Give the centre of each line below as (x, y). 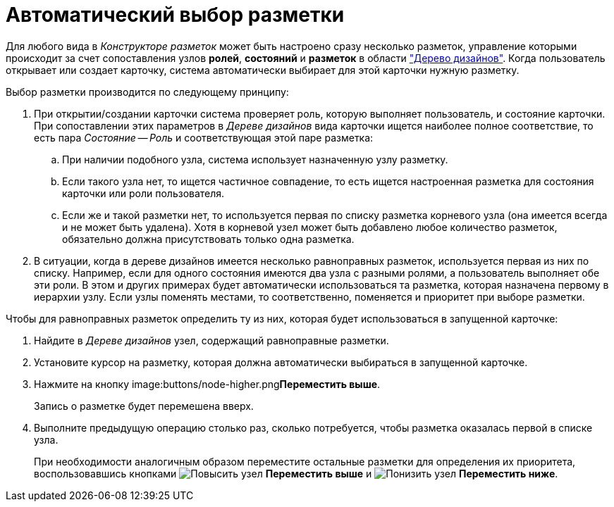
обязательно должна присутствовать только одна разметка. (208, 239)
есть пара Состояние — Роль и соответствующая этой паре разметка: (204, 137)
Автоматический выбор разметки (175, 15)
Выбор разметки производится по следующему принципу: (147, 92)
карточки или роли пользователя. (143, 193)
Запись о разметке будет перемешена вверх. (144, 406)
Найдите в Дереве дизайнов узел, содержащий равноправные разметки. (211, 340)
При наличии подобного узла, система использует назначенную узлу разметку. (255, 159)
